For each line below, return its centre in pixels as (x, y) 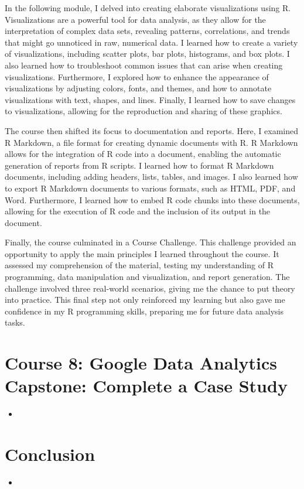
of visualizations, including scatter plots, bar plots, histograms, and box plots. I (147, 54)
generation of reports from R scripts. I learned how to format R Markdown (139, 165)
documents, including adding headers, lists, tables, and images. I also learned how (151, 177)
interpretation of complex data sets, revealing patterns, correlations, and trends (147, 31)
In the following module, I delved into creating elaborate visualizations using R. (148, 8)
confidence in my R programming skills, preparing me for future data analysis (144, 311)
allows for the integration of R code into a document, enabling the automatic (143, 154)
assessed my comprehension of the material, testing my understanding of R (139, 265)
